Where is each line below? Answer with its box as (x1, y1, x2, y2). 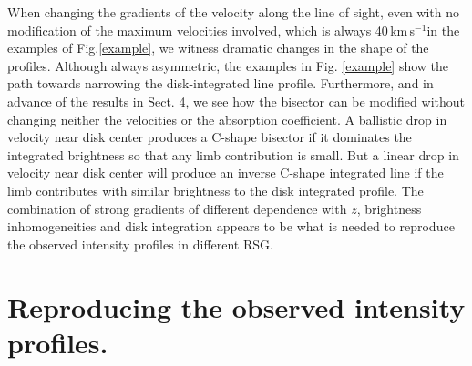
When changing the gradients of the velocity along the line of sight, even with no (7, 3, 460, 21)
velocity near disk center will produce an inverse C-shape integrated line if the (7, 163, 444, 182)
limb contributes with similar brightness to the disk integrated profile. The (7, 180, 424, 199)
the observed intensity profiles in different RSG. (7, 234, 273, 253)
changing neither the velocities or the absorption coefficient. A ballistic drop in (7, 109, 447, 128)
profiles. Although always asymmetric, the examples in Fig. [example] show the (7, 56, 449, 75)
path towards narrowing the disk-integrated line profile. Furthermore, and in (7, 74, 434, 93)
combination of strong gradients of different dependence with (7, 198, 347, 218)
